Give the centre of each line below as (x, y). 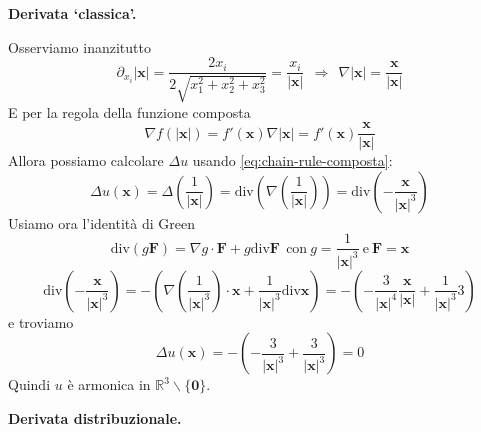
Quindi (29, 384)
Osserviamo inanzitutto (79, 46)
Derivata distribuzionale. (95, 418)
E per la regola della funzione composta (129, 111)
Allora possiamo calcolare (86, 160)
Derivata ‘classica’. (72, 13)
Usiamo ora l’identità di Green (101, 222)
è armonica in (109, 384)
